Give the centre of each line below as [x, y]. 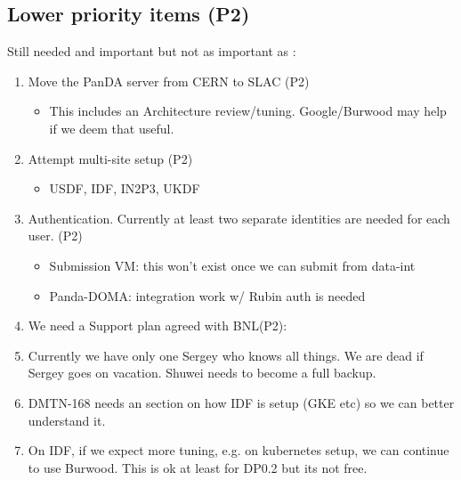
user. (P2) [55, 236]
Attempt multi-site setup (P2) [110, 158]
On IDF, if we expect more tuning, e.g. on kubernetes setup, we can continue [239, 450]
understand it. [67, 420]
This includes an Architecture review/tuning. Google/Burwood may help [248, 111]
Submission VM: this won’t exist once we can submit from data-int [232, 265]
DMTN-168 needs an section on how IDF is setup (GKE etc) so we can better [241, 402]
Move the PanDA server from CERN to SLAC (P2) [169, 81]
